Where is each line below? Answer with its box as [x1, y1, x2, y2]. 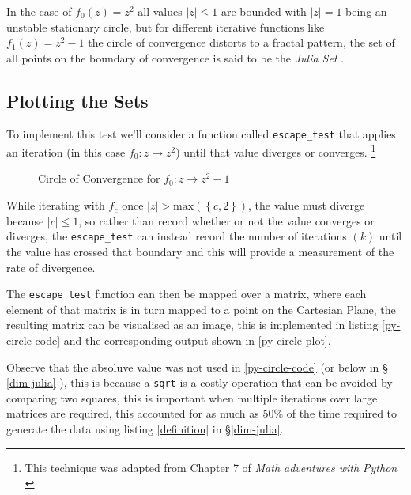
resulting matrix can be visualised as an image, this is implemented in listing [6, 316, 379, 333]
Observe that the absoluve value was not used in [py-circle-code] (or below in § [6, 358, 388, 375]
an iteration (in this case [6, 143, 126, 160]
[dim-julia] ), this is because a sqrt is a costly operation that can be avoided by [6, 374, 393, 391]
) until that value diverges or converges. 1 [175, 142, 376, 160]
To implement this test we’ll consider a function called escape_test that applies [6, 125, 396, 142]
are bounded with [221, 3, 307, 19]
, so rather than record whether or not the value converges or [78, 212, 375, 229]
